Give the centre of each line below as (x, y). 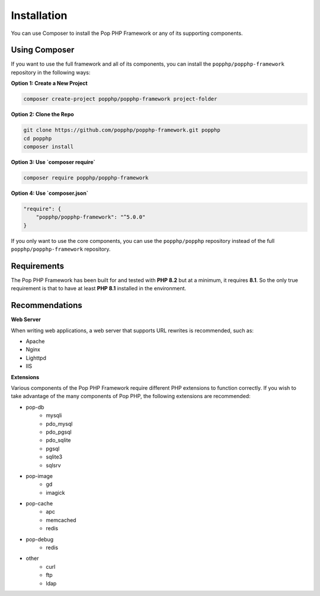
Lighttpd (36, 358)
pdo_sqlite (58, 440)
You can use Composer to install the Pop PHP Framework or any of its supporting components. (127, 33)
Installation (39, 15)
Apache (35, 341)
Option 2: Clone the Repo (42, 114)
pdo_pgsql (59, 432)
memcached (61, 520)
